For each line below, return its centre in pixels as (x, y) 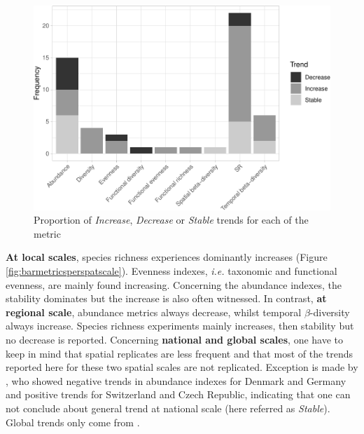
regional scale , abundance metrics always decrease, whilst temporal (154, 312)
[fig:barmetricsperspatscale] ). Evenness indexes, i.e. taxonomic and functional (171, 271)
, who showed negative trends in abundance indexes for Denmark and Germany (176, 380)
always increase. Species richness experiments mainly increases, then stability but (180, 326)
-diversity (330, 312)
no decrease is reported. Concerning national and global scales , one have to (175, 339)
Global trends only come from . (73, 422)
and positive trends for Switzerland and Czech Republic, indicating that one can (178, 394)
